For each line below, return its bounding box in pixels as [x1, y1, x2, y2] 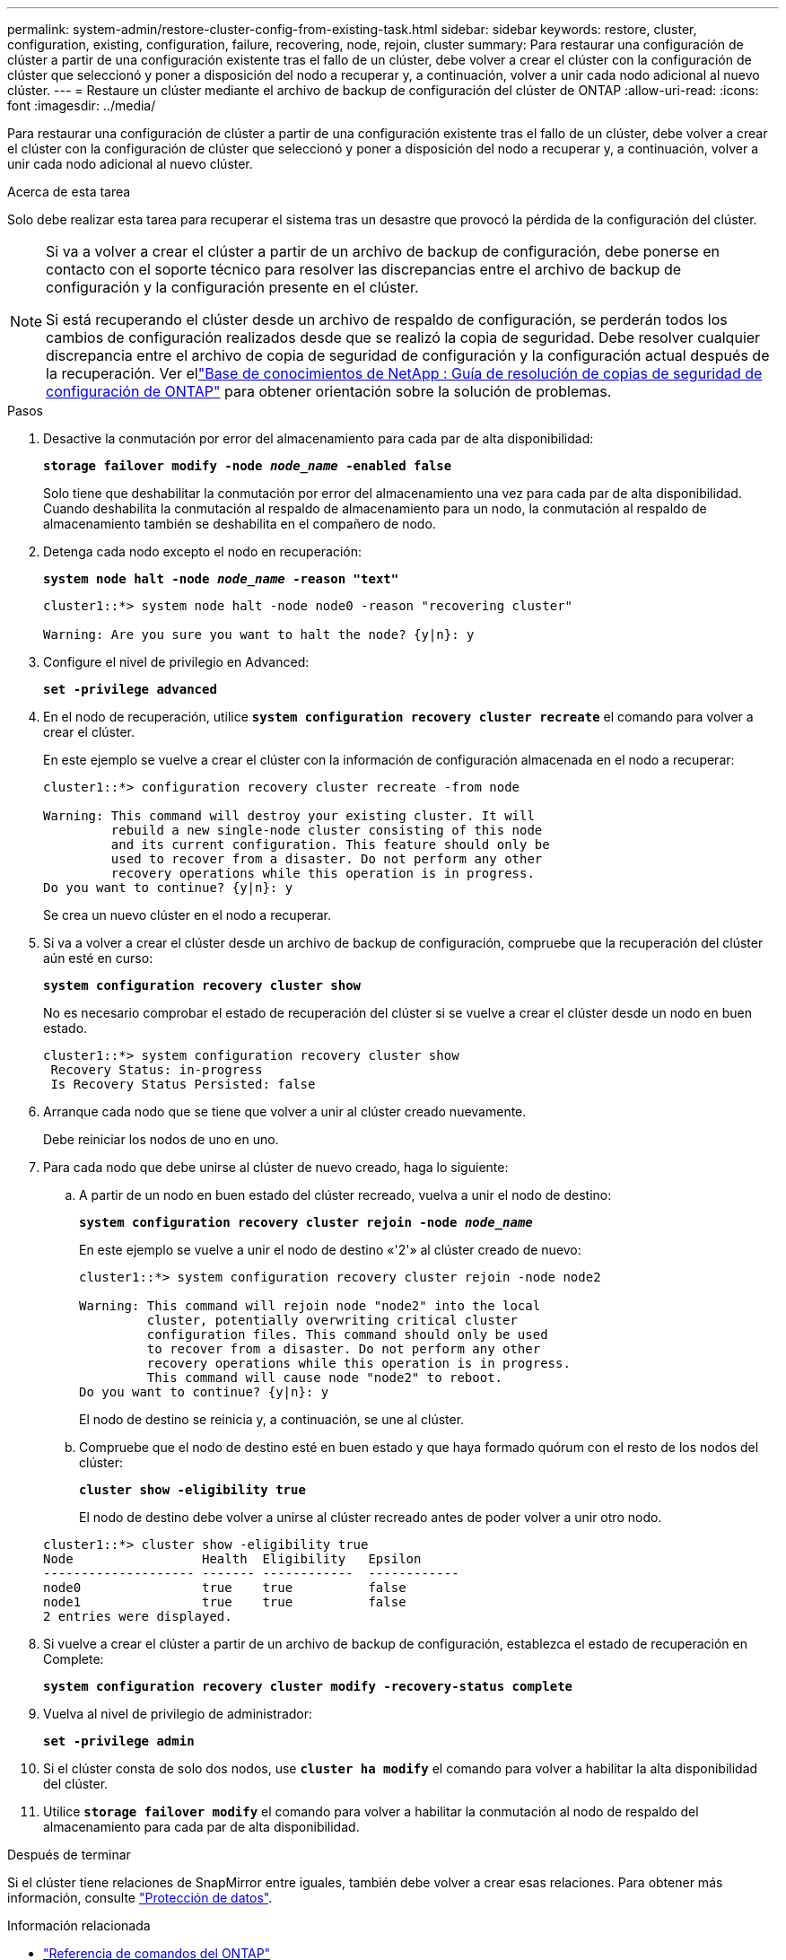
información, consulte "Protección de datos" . [7, 1890, 273, 1905]
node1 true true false [43, 1595, 406, 1609]
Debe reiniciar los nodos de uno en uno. [43, 1132, 279, 1147]
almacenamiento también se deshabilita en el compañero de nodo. [43, 516, 436, 531]
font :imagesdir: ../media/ [7, 98, 156, 113]
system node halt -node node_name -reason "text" [43, 572, 399, 586]
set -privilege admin [43, 1734, 195, 1748]
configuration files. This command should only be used [146, 1327, 548, 1342]
